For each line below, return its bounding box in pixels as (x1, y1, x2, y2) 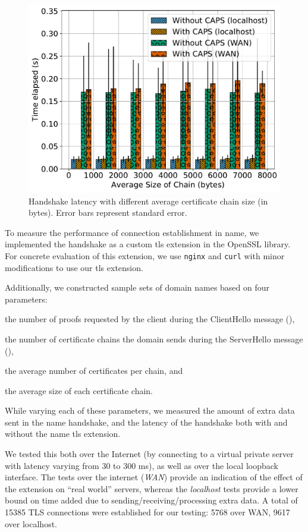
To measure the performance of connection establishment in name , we (5, 226, 259, 238)
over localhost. (5, 517, 58, 530)
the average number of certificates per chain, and (5, 364, 183, 377)
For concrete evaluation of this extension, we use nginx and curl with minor (5, 249, 285, 262)
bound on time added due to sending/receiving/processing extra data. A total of (5, 494, 298, 506)
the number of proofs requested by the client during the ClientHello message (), (5, 313, 295, 325)
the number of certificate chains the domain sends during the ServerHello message (5, 332, 303, 345)
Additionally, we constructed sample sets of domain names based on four (5, 281, 270, 294)
